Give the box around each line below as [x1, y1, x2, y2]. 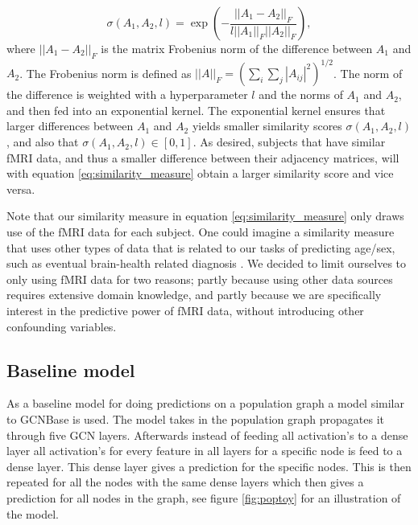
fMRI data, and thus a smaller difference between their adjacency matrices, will [6, 149, 399, 166]
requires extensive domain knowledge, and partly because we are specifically [6, 286, 382, 303]
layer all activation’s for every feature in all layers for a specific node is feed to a [6, 442, 403, 459]
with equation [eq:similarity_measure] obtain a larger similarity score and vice [6, 165, 394, 182]
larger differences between [6, 117, 134, 134]
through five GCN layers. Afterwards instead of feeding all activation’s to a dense [6, 426, 408, 443]
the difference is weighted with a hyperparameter [6, 86, 248, 103]
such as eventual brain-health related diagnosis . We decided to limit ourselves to [6, 255, 407, 272]
